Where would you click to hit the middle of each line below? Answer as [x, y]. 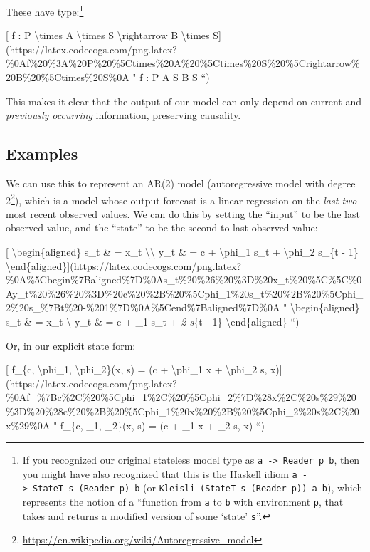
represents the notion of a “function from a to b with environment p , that [183, 502]
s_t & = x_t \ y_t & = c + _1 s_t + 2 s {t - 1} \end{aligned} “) [153, 322]
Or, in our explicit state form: [71, 345]
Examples [42, 153]
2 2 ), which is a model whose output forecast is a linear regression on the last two [181, 199]
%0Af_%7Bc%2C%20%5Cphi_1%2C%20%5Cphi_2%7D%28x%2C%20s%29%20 [181, 397]
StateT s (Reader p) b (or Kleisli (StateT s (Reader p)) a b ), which [198, 488]
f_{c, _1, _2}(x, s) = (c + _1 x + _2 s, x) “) [162, 425]
